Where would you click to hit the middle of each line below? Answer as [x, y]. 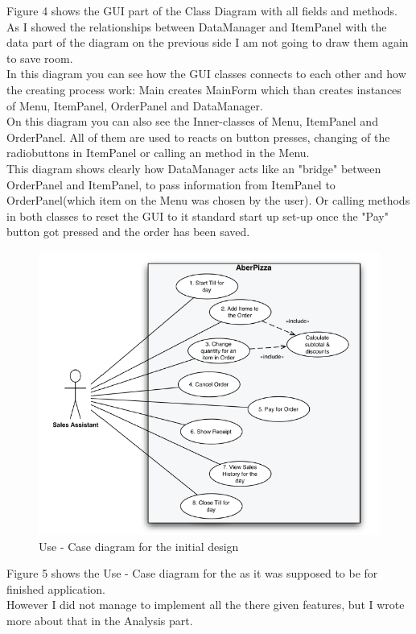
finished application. [56, 588]
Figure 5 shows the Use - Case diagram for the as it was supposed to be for [192, 573]
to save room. [40, 58]
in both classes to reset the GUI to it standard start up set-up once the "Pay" [198, 215]
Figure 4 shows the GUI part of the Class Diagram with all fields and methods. [202, 10]
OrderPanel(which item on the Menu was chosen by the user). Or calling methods [208, 200]
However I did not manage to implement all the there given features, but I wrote [206, 605]
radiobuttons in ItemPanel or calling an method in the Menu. [158, 153]
